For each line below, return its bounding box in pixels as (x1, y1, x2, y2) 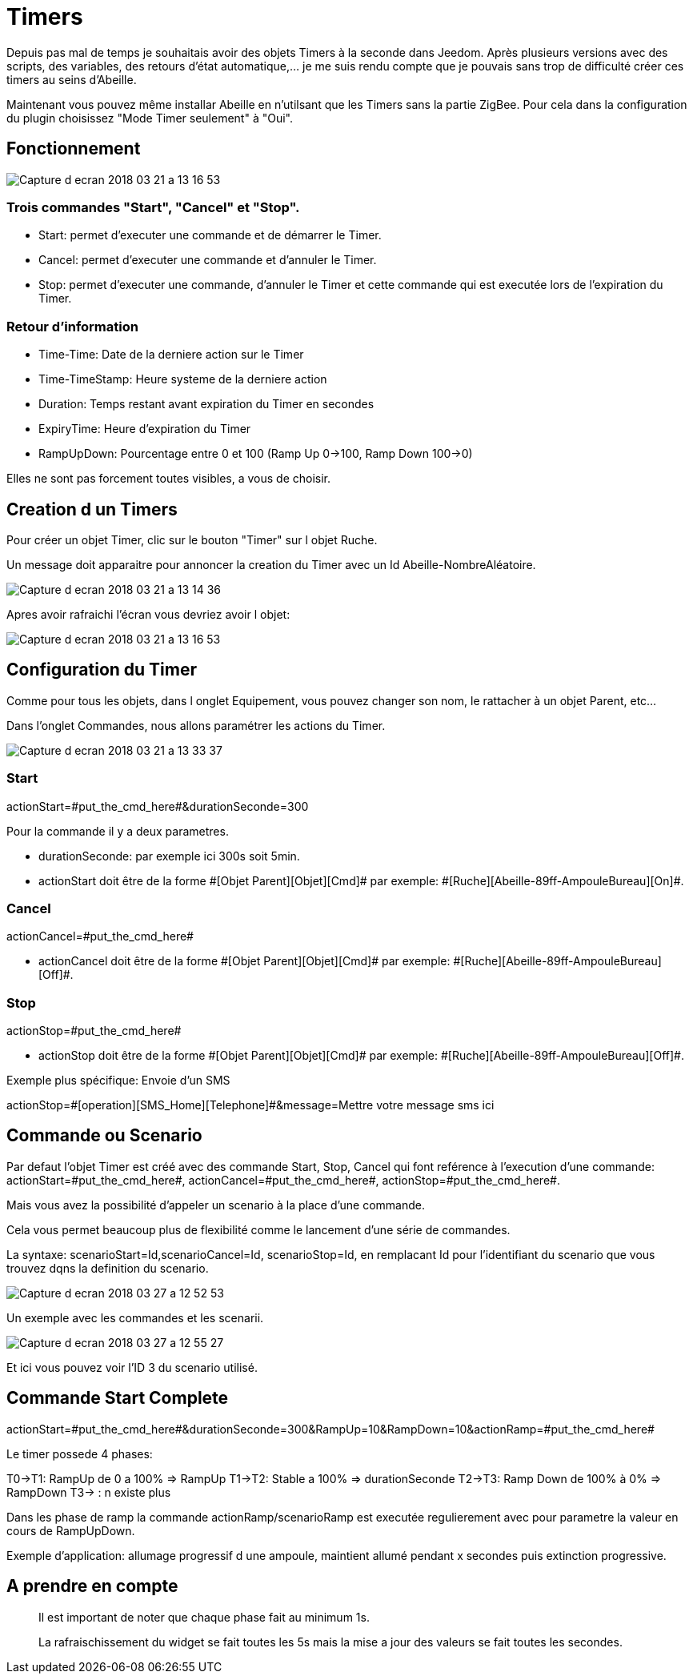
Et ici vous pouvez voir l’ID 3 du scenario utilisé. (6, 1360, 258, 1374)
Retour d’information (6, 318, 138, 335)
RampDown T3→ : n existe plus (6, 1485, 171, 1499)
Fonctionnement (6, 138, 141, 159)
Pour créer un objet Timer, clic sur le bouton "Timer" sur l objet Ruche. (6, 532, 378, 547)
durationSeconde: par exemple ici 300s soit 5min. (38, 848, 300, 863)
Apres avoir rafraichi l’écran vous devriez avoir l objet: (6, 607, 290, 621)
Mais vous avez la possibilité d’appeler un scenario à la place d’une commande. (6, 1197, 426, 1212)
